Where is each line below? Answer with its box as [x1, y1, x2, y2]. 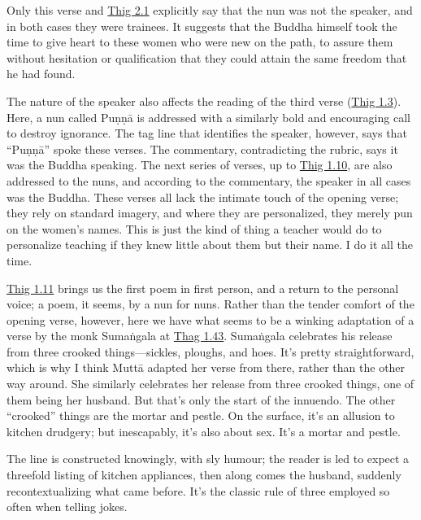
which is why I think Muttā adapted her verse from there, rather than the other [7, 359, 406, 376]
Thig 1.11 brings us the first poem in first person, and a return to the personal [7, 279, 399, 296]
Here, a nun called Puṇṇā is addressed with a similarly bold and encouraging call [7, 108, 410, 125]
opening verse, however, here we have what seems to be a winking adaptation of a [7, 311, 414, 328]
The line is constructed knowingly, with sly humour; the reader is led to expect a [7, 450, 410, 467]
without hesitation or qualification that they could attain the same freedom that [7, 49, 407, 66]
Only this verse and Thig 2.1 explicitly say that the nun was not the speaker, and [7, 2, 413, 18]
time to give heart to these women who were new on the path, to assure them [7, 33, 393, 50]
